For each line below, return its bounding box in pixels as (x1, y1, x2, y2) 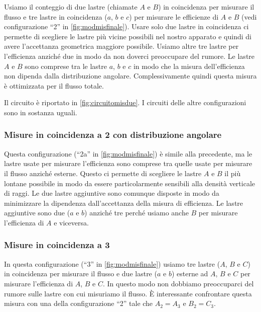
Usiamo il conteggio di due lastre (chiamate (4, 2, 138, 12)
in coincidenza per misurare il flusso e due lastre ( (4, 268, 157, 279)
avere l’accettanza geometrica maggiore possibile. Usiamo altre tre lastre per (4, 41, 239, 51)
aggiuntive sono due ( (4, 207, 70, 218)
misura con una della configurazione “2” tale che (4, 298, 153, 308)
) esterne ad (171, 268, 208, 279)
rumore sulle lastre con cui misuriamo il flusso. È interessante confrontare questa (4, 288, 252, 298)
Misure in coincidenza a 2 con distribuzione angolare (4, 128, 222, 141)
